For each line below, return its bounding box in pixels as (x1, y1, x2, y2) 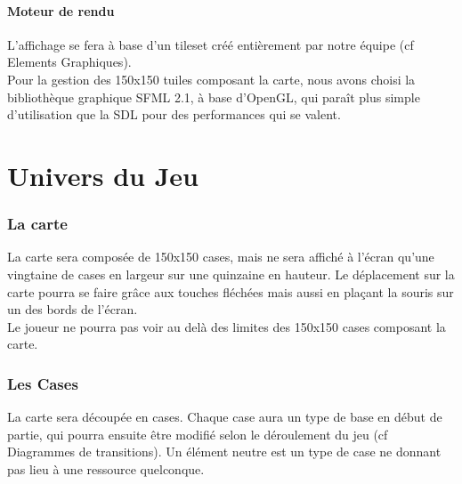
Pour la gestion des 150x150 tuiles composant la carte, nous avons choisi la (7, 69, 416, 88)
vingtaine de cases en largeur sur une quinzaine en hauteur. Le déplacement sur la (7, 264, 455, 283)
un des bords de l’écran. (7, 300, 138, 319)
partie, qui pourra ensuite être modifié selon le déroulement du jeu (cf (7, 424, 388, 443)
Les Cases (7, 372, 78, 394)
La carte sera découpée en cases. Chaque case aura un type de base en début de (7, 407, 442, 426)
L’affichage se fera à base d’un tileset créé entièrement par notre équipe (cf (7, 35, 414, 53)
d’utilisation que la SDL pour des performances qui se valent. (7, 105, 341, 124)
